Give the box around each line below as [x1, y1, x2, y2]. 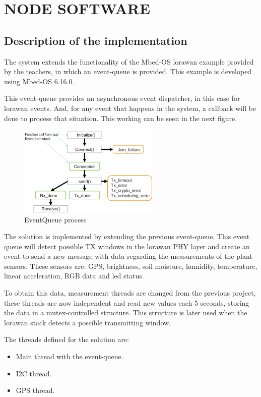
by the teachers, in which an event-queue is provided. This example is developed [4, 66, 252, 77]
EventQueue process [24, 214, 87, 224]
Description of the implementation [4, 32, 187, 48]
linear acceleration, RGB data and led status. [4, 270, 144, 281]
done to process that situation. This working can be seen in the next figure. [4, 112, 237, 123]
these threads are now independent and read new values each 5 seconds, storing [4, 297, 249, 308]
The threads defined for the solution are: [4, 334, 129, 345]
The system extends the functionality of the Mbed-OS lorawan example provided [4, 56, 254, 67]
